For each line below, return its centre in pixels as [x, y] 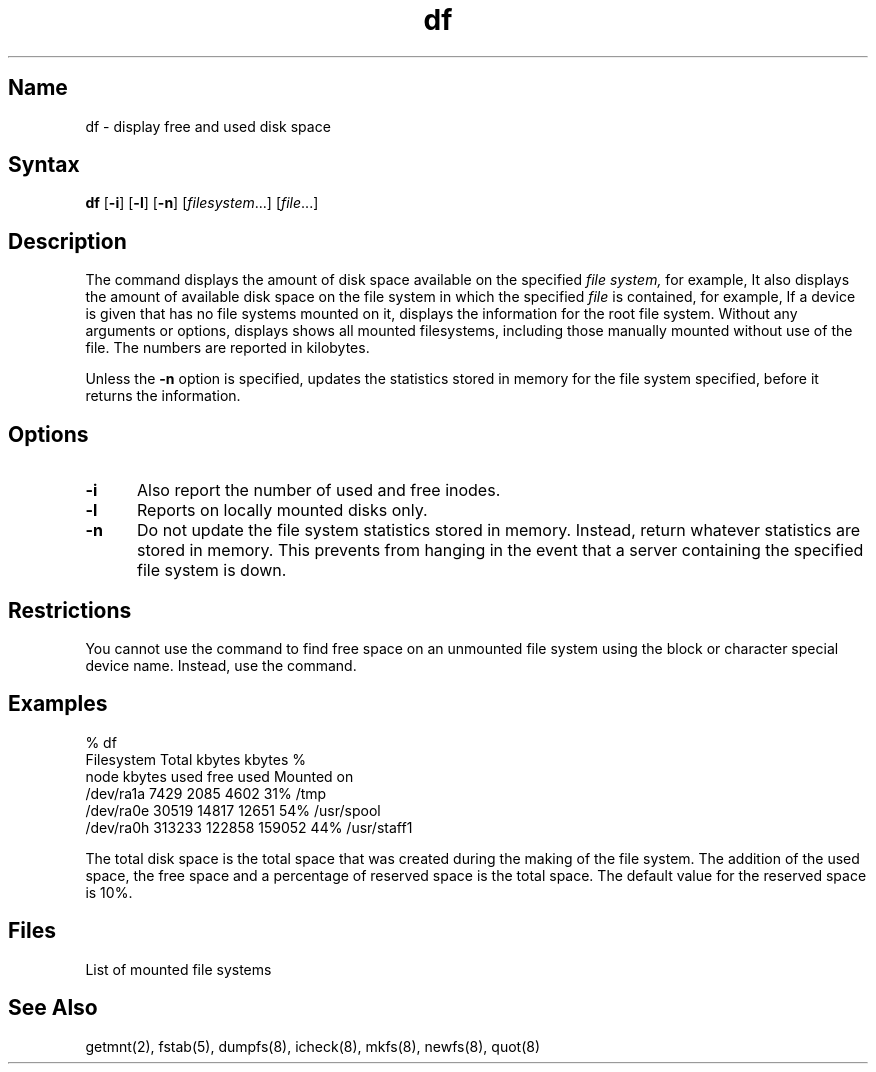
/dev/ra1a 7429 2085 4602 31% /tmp [206, 793]
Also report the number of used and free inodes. [318, 490]
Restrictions [70, 610]
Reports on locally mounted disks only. [282, 510]
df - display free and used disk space [208, 126]
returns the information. [163, 396]
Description [67, 241]
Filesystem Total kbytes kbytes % [195, 759]
